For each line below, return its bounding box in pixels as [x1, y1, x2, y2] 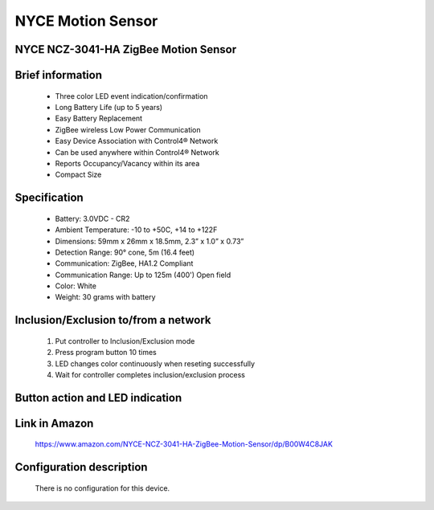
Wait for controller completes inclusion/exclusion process [55, 370, 245, 380]
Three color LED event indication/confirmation [55, 91, 208, 100]
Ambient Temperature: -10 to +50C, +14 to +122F [55, 225, 218, 235]
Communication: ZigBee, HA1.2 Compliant [55, 259, 194, 268]
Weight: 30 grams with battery [55, 292, 156, 302]
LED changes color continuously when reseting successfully [55, 358, 256, 369]
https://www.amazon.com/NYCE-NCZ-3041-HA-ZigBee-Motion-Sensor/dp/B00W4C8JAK [35, 439, 334, 449]
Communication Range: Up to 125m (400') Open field [55, 270, 231, 279]
